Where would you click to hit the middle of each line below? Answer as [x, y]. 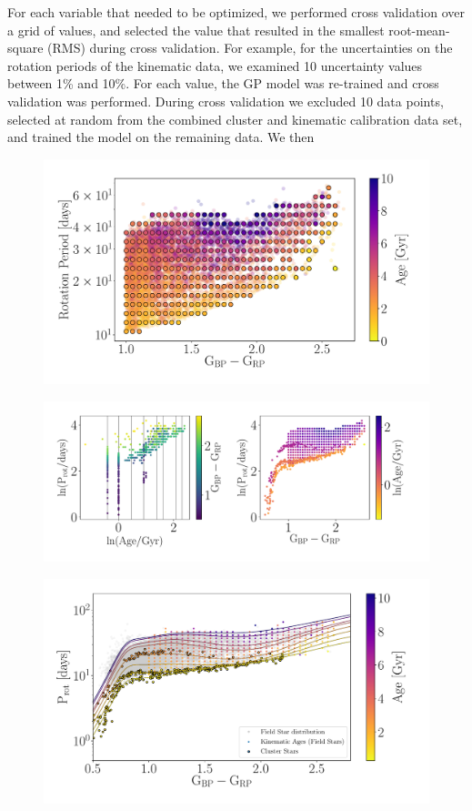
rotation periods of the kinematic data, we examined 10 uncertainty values [215, 65]
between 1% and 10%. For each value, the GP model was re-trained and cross [223, 83]
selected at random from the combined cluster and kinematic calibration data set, [235, 119]
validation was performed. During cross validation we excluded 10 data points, [226, 101]
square [25, 48]
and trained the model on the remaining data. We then [161, 137]
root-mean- [419, 30]
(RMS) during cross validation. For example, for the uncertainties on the [250, 48]
